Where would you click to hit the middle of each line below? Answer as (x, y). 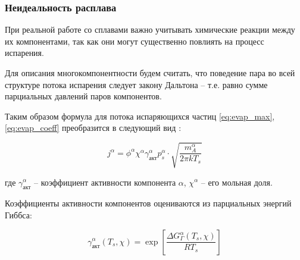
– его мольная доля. (237, 182)
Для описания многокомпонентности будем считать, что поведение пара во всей (150, 73)
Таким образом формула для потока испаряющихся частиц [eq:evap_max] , (140, 116)
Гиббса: (18, 214)
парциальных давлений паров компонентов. (83, 96)
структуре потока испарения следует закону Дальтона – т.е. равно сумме (136, 84)
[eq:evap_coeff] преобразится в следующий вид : (93, 128)
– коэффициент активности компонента (105, 182)
